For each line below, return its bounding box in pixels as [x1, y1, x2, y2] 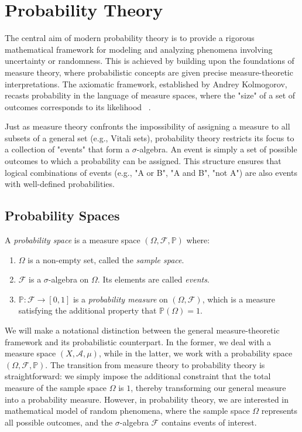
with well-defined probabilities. [5, 178, 115, 190]
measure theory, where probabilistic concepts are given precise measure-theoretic [5, 66, 293, 78]
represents [261, 404, 298, 417]
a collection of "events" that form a [5, 143, 130, 155]
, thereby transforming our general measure [131, 381, 286, 393]
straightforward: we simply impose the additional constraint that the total [5, 370, 271, 382]
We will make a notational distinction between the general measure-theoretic [5, 324, 280, 336]
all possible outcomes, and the [5, 416, 113, 428]
